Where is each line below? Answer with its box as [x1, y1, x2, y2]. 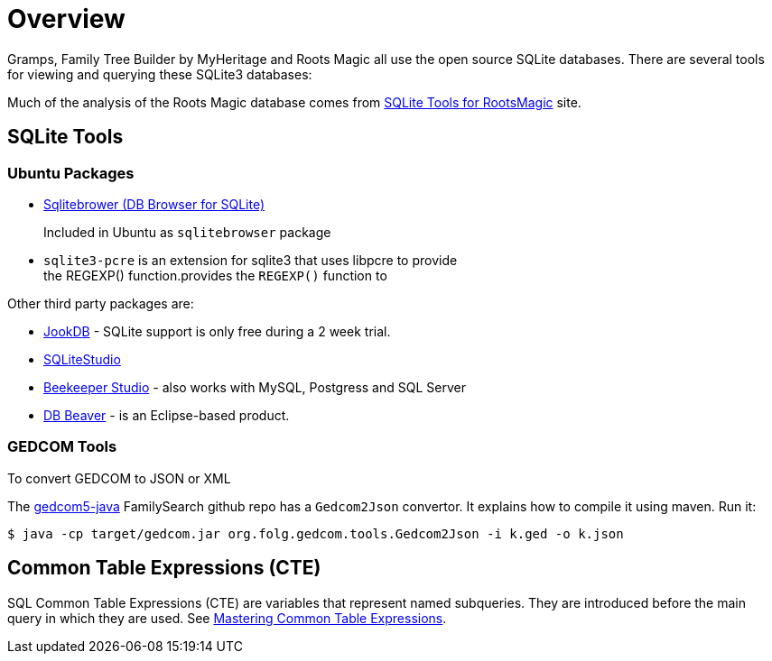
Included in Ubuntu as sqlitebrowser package [43, 224, 331, 240]
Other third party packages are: [7, 295, 194, 311]
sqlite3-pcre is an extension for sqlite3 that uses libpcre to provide [43, 252, 458, 268]
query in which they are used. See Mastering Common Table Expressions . [7, 610, 447, 626]
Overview [7, 4, 126, 34]
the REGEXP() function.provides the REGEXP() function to [43, 267, 387, 283]
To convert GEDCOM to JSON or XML [7, 470, 231, 486]
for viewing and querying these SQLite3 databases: [7, 66, 312, 82]
